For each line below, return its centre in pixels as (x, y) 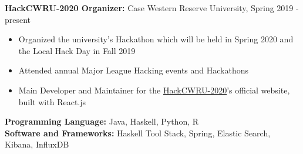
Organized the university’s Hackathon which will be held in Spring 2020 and (156, 39)
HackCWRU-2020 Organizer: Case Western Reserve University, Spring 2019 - (152, 8)
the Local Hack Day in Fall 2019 (77, 50)
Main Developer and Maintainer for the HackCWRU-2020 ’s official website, (154, 90)
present (18, 19)
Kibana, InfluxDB (37, 144)
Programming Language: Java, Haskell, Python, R (102, 121)
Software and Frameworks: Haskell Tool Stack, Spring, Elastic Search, (138, 133)
